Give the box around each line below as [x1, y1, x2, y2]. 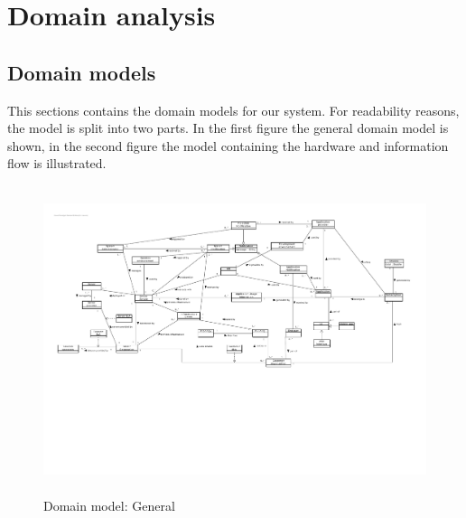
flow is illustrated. [7, 154, 107, 173]
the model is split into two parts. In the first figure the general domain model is [7, 118, 449, 137]
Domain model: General [43, 495, 175, 514]
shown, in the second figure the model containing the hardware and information [7, 136, 449, 155]
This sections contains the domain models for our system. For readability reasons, [7, 100, 460, 119]
